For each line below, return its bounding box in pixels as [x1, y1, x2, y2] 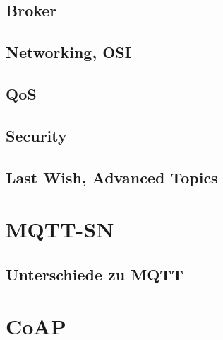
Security [6, 124, 67, 146]
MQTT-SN [6, 215, 114, 244]
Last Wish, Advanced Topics [6, 166, 218, 188]
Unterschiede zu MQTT [6, 263, 183, 285]
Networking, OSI [6, 41, 131, 63]
